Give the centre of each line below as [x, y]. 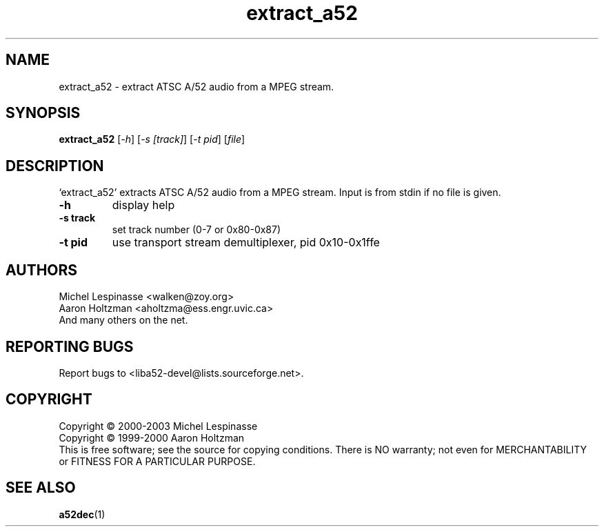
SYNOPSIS [43, 113]
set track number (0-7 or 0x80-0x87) [197, 230]
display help [143, 205]
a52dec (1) [82, 514]
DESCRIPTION [55, 166]
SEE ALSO [41, 488]
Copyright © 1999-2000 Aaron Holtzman [152, 437]
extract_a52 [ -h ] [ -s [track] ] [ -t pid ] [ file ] [152, 139]
